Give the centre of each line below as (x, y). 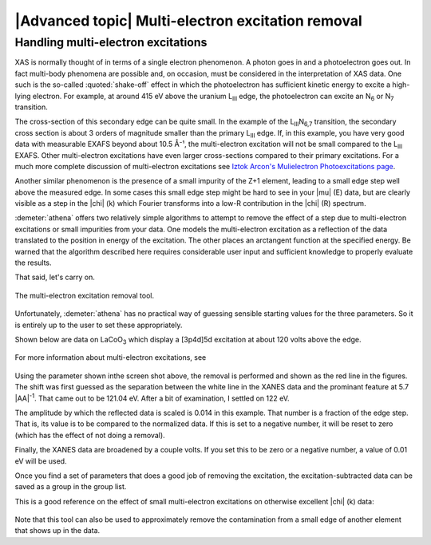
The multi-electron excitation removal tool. (85, 295)
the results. (33, 263)
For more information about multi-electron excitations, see (111, 357)
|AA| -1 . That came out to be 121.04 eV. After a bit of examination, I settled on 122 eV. (152, 397)
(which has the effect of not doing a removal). (90, 435)
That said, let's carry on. (55, 277)
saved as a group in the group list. (71, 487)
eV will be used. (41, 461)
